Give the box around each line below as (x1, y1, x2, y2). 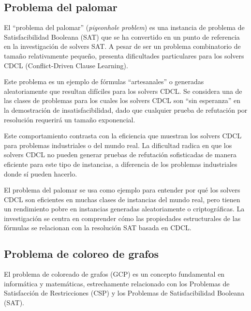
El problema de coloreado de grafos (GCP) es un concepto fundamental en (4, 269, 225, 279)
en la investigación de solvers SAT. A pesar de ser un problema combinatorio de (4, 41, 241, 51)
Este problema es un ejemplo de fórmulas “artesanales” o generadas (4, 76, 204, 87)
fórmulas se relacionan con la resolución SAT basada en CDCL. (4, 222, 192, 233)
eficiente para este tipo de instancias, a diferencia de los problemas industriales (4, 159, 237, 169)
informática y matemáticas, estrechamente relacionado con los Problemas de (4, 278, 230, 288)
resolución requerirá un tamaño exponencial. (4, 114, 135, 124)
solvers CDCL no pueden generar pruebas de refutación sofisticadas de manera (4, 149, 236, 160)
